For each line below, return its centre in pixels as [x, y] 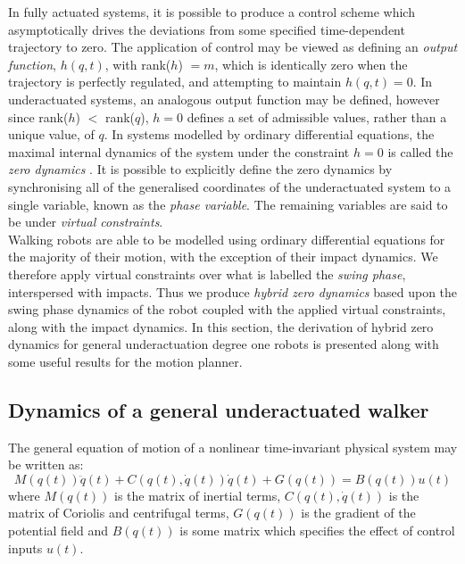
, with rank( [138, 64]
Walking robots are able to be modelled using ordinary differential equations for [227, 239]
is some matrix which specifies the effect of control [317, 531]
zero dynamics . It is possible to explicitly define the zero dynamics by [200, 169]
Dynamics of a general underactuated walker [219, 409]
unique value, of [51, 134]
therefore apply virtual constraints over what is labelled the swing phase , [207, 274]
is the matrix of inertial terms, [197, 495]
